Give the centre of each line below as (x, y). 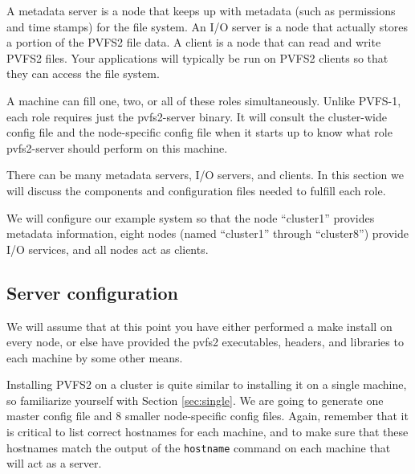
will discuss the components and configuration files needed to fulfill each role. (196, 190)
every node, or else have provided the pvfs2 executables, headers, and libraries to (205, 342)
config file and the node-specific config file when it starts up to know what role (199, 132)
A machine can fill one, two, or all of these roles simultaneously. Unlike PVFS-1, (204, 100)
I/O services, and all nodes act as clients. (108, 249)
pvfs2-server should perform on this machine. (117, 147)
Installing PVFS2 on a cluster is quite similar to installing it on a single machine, (207, 384)
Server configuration (92, 292)
